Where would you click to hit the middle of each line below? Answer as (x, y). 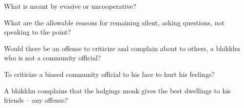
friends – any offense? (36, 100)
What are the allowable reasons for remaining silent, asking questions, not (114, 22)
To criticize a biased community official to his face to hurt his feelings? (109, 74)
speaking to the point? (38, 32)
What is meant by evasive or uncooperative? (70, 6)
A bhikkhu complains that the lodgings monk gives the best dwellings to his (117, 90)
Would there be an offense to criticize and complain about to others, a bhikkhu (122, 48)
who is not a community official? (53, 58)
